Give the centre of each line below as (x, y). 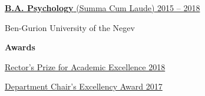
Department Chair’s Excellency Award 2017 (84, 86)
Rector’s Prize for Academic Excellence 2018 (85, 66)
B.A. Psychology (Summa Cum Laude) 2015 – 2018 (102, 8)
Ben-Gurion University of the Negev (70, 27)
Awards (20, 47)
